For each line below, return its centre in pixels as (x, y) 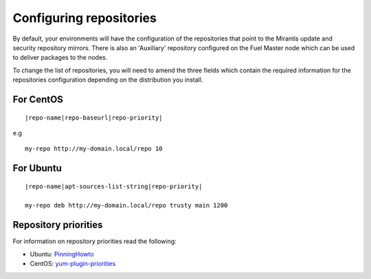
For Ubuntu (37, 168)
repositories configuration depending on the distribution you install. (108, 80)
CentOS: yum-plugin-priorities (73, 264)
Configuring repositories (85, 18)
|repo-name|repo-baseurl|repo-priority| (94, 118)
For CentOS (38, 99)
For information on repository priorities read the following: (94, 241)
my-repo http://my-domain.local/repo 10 (94, 149)
